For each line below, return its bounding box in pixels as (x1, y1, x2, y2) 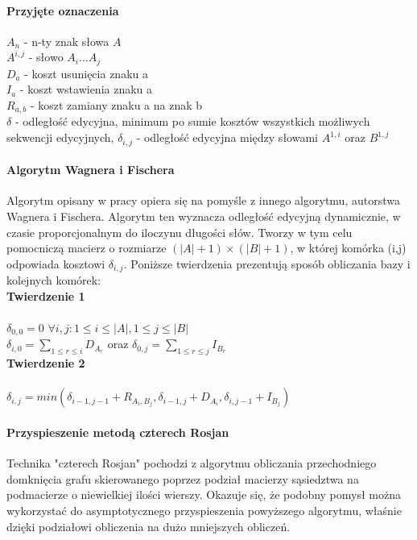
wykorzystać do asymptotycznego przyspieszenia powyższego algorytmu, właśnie (6, 501, 402, 518)
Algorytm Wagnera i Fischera (6, 161, 175, 178)
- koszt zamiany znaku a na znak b (30, 97, 203, 114)
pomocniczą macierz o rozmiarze (6, 239, 167, 256)
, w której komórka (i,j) (290, 239, 407, 256)
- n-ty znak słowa (23, 32, 109, 49)
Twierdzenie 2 (6, 355, 85, 372)
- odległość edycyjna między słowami (136, 129, 318, 146)
